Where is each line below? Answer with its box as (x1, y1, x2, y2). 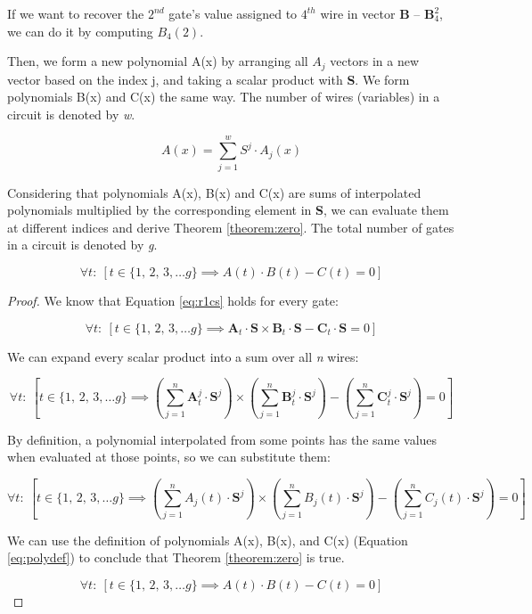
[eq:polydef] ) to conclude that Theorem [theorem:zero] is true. (7, 548, 345, 567)
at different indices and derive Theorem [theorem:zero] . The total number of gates (7, 217, 454, 236)
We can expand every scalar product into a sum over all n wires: (7, 347, 359, 365)
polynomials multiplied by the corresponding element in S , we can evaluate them (7, 201, 449, 219)
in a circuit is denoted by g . (7, 235, 158, 254)
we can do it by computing (7, 21, 153, 40)
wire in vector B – (320, 4, 421, 22)
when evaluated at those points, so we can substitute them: (7, 447, 331, 466)
